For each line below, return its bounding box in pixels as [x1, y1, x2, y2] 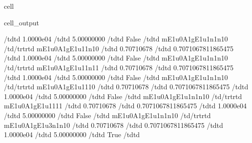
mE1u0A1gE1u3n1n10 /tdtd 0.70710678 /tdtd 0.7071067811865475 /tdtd [4, 120, 223, 130]
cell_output [4, 17, 39, 27]
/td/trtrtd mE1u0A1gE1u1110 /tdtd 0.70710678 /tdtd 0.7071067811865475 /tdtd [4, 82, 249, 92]
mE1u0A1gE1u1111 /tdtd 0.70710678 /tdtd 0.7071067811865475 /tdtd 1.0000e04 [4, 101, 247, 111]
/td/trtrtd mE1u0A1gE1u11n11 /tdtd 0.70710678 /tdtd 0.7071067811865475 [4, 62, 233, 72]
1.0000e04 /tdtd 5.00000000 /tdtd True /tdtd [4, 129, 140, 140]
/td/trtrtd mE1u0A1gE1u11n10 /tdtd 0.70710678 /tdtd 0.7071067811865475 [4, 43, 233, 53]
